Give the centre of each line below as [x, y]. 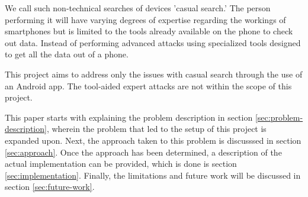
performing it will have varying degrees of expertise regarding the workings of [145, 19]
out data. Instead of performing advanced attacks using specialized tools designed [153, 42]
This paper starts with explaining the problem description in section [129, 117]
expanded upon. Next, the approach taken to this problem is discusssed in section [153, 140]
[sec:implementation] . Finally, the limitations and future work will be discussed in [153, 175]
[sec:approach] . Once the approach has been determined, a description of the [143, 152]
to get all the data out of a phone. [67, 54]
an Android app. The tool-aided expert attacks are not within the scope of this [148, 85]
